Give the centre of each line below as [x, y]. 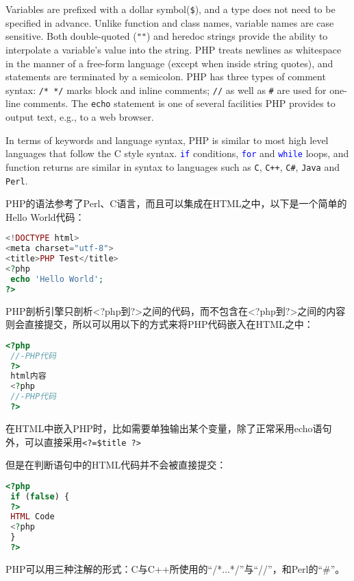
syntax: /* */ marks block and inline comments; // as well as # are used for [166, 90]
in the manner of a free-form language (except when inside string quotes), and [169, 63]
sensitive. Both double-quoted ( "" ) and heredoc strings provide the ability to [167, 36]
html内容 [28, 376]
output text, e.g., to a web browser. [80, 117]
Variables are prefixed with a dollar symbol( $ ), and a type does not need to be [170, 9]
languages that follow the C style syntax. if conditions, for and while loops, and [177, 153]
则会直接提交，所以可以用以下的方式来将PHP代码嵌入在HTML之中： [160, 324]
